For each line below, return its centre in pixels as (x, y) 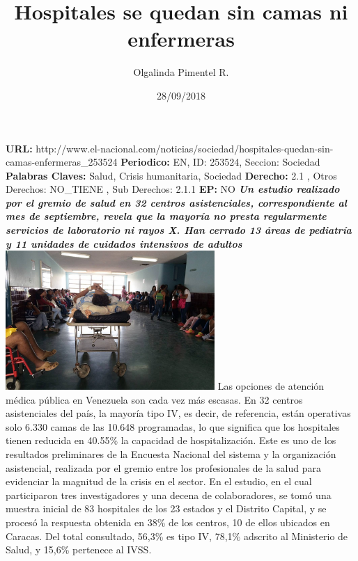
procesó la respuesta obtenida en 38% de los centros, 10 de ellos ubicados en (168, 522)
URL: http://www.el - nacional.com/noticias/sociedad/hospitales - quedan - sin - (170, 148)
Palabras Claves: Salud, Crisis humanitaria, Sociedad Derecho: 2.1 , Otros (171, 175)
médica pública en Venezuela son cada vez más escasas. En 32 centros (154, 399)
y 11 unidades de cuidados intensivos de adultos (124, 243)
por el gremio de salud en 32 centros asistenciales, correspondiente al (177, 202)
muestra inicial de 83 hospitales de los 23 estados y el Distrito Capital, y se (166, 508)
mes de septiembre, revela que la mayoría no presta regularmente (166, 216)
